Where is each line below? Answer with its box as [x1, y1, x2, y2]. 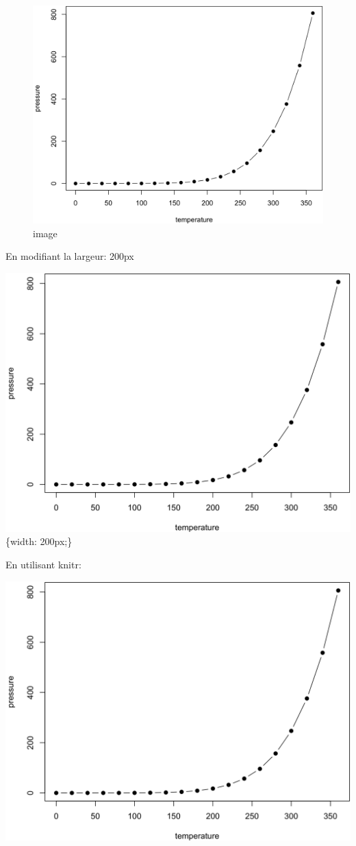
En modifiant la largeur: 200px [5, 249, 134, 263]
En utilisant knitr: [5, 557, 81, 571]
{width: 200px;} [5, 534, 73, 548]
